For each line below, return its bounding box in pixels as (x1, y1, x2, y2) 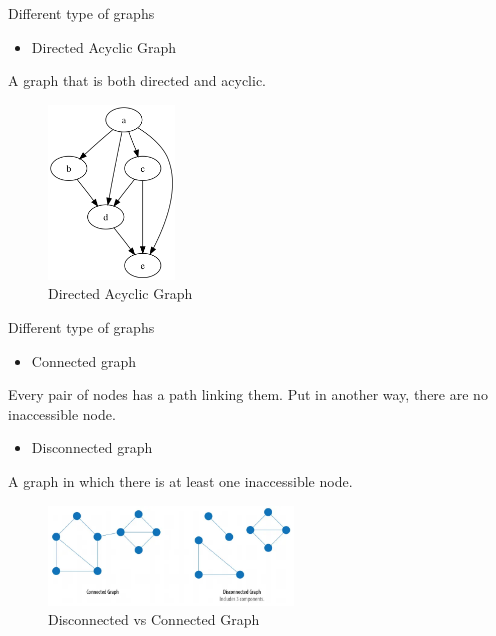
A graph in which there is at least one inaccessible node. (8, 470, 353, 491)
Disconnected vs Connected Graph (48, 609, 260, 630)
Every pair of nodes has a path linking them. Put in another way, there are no (8, 384, 488, 405)
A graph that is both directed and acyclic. (8, 70, 267, 91)
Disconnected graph (31, 437, 153, 458)
